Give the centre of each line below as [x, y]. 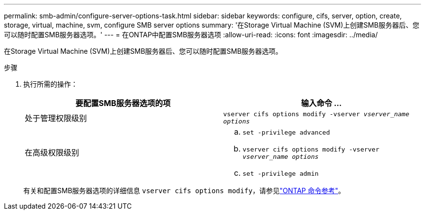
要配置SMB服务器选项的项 [123, 103]
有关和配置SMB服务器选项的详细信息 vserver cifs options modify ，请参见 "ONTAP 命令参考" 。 [184, 191]
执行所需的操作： [50, 84]
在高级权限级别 [52, 153]
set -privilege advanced [286, 132]
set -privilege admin [281, 174]
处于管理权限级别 [56, 118]
